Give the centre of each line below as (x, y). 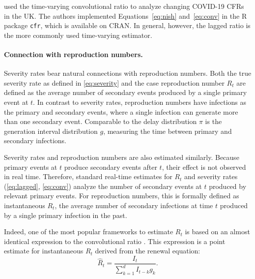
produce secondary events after (111, 167)
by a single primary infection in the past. (66, 215)
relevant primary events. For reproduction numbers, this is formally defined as (122, 196)
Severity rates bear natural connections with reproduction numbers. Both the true (128, 73)
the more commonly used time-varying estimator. (78, 35)
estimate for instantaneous (44, 251)
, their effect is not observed (204, 167)
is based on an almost (217, 232)
